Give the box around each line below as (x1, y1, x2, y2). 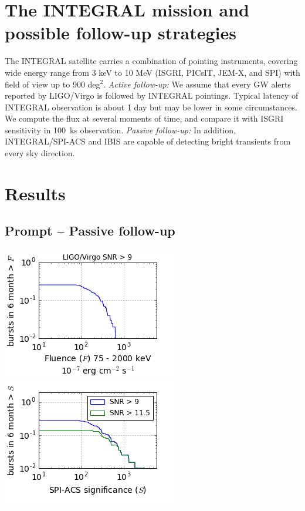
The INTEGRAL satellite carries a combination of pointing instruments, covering (5, 55, 298, 67)
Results (5, 181, 66, 205)
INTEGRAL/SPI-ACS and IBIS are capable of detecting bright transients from (5, 135, 291, 147)
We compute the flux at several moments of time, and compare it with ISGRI (5, 112, 284, 125)
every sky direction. (5, 147, 75, 159)
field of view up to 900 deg (5, 78, 100, 90)
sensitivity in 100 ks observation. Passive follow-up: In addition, (5, 123, 236, 136)
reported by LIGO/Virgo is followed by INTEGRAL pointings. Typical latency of (5, 89, 299, 102)
